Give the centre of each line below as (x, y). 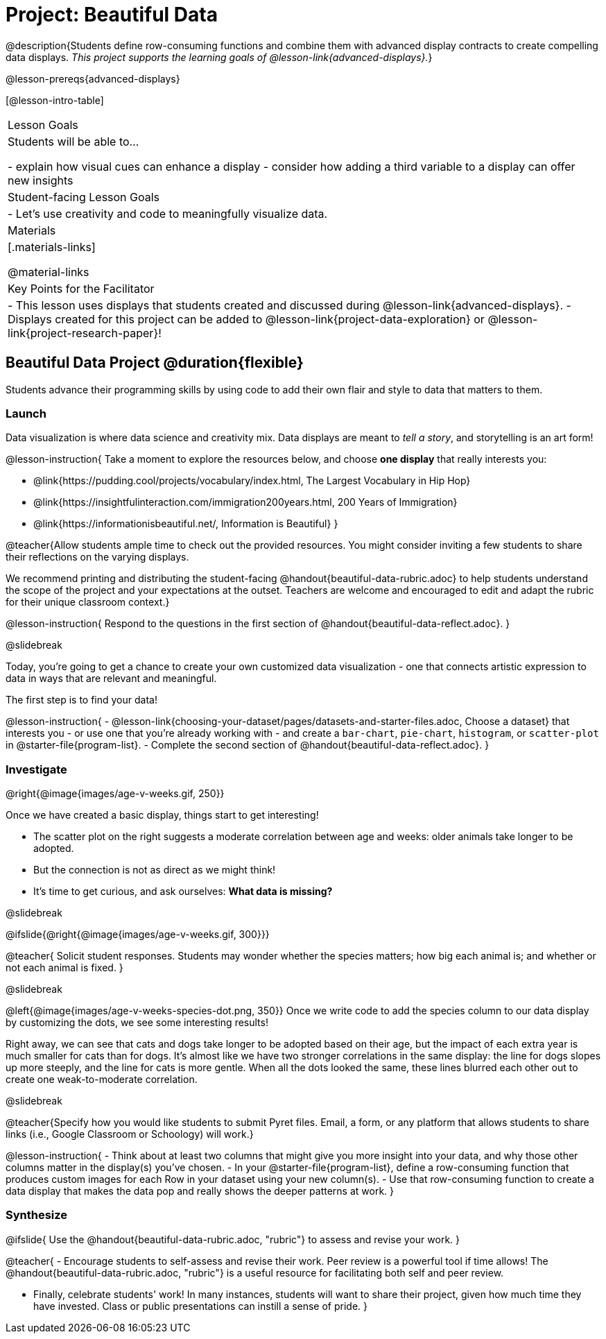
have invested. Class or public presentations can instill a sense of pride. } (201, 1306)
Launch (26, 413)
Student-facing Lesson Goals (84, 197)
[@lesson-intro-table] (55, 100)
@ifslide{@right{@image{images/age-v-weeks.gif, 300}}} (138, 935)
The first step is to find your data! (81, 700)
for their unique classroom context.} (88, 602)
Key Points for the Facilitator (81, 288)
